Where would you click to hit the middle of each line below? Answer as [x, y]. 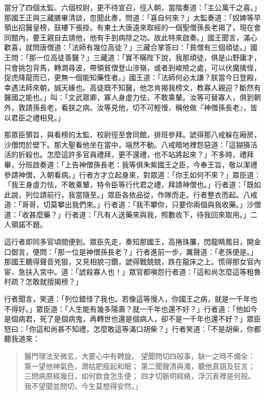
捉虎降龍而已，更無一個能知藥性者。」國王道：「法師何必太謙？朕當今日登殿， [132, 77]
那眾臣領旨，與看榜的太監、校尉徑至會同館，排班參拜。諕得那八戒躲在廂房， [132, 134]
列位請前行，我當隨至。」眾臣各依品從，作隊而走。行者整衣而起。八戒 [141, 194]
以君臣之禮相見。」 [34, 117]
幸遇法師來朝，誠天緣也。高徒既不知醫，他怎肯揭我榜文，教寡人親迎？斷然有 [132, 87]
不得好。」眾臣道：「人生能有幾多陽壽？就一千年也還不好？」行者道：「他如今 [131, 308]
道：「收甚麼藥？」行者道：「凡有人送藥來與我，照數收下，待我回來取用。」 [127, 214]
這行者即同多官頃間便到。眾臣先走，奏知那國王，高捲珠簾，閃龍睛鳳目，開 [129, 242]
